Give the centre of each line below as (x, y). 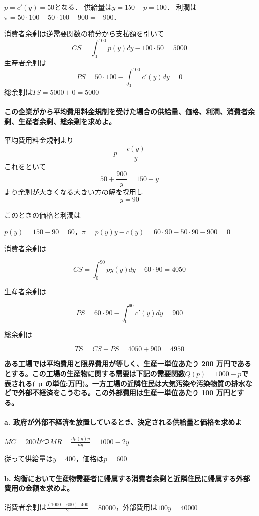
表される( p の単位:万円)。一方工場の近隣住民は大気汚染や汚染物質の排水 (125, 383)
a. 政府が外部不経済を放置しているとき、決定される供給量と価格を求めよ (123, 421)
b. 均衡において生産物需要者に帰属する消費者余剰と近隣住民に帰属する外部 (127, 478)
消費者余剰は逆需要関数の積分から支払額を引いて (84, 33)
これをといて (25, 166)
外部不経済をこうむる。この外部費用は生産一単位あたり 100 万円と (128, 393)
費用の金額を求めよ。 (39, 488)
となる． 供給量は (83, 7)
